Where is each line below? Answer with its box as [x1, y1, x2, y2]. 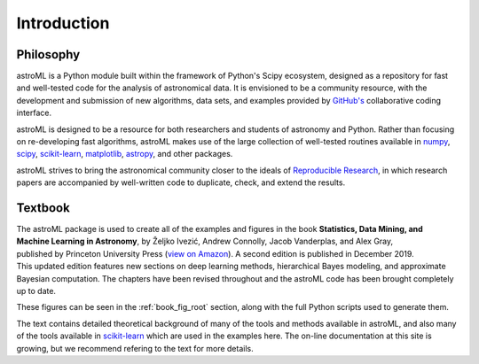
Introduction [16, 13, 110, 33]
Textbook [16, 200, 70, 215]
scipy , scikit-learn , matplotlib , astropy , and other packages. [16, 149, 233, 159]
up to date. [16, 286, 57, 297]
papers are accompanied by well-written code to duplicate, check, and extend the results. [16, 177, 346, 188]
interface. [16, 107, 52, 119]
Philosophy [16, 47, 81, 62]
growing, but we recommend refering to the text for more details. [16, 343, 254, 353]
